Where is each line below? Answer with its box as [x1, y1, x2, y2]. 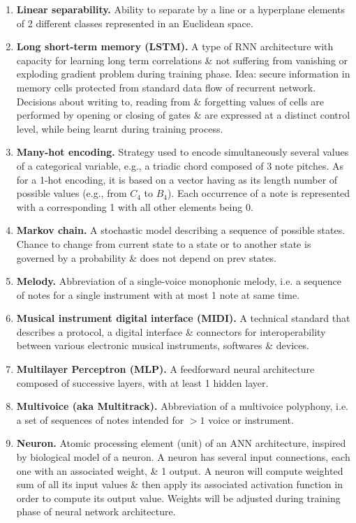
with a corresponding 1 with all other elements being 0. [16, 199, 253, 214]
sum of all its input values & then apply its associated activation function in [16, 477, 343, 492]
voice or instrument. [208, 412, 294, 427]
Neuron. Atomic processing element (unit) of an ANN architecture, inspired [16, 436, 346, 450]
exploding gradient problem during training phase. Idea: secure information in [16, 66, 350, 81]
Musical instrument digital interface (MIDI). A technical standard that [16, 311, 350, 325]
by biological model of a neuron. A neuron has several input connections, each [16, 450, 350, 464]
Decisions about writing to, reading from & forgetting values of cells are [16, 94, 324, 108]
